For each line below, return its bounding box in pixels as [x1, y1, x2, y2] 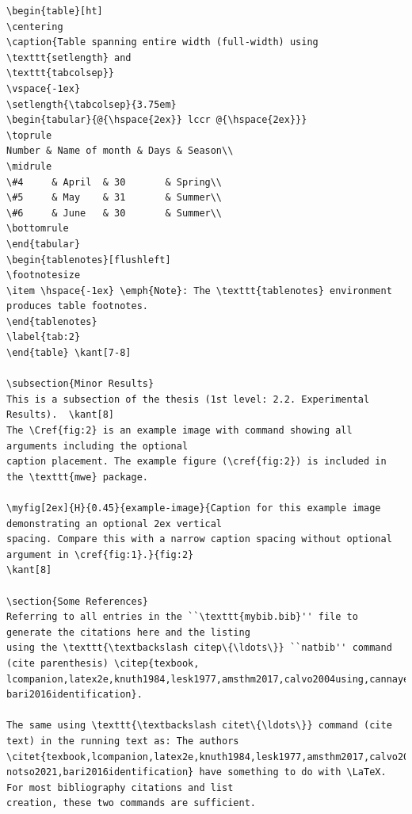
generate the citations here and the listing [6, 626, 250, 638]
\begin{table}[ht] [6, 6, 103, 17]
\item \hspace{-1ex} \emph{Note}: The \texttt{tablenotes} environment [6, 285, 392, 296]
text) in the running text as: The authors [6, 735, 239, 747]
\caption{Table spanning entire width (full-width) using [6, 36, 319, 48]
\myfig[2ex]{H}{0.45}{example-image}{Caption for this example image [6, 503, 381, 514]
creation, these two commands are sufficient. [6, 797, 256, 809]
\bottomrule [6, 223, 69, 235]
